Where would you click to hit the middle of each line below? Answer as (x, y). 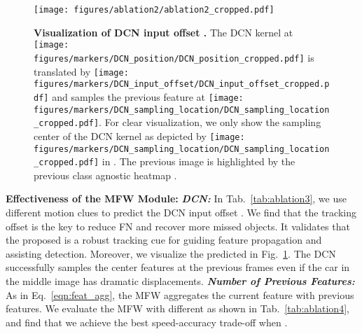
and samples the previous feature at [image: (148, 96)
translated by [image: (81, 71)
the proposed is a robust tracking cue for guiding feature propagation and (164, 240)
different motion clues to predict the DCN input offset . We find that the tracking (181, 212)
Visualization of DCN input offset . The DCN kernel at (163, 32)
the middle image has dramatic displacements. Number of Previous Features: (180, 280)
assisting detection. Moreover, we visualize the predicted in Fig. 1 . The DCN (171, 253)
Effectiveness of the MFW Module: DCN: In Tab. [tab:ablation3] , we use (176, 199)
